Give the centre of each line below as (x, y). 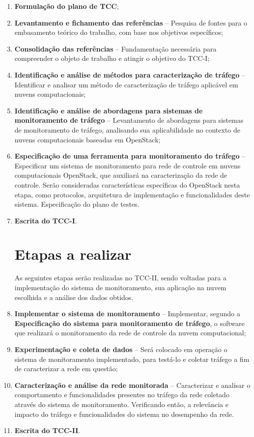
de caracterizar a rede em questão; (66, 369)
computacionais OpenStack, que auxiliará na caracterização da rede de (121, 175)
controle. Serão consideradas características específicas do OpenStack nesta (127, 184)
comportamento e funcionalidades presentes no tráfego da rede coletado (122, 395)
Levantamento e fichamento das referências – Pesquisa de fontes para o (131, 22)
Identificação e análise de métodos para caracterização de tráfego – (130, 74)
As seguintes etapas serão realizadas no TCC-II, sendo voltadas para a (120, 278)
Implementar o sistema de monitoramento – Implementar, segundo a (127, 314)
